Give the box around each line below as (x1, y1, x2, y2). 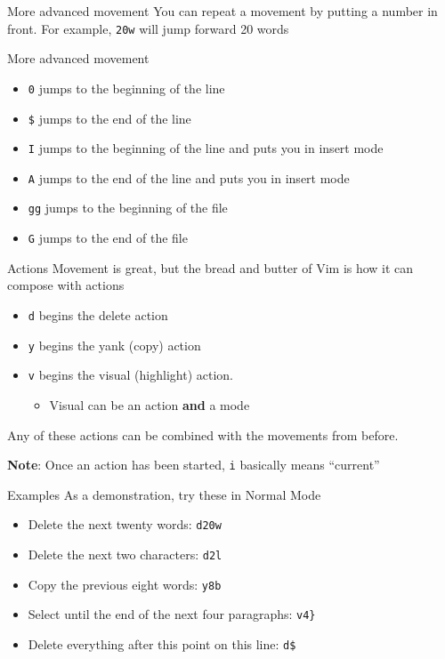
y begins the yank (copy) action (28, 335, 201, 354)
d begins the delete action (28, 305, 168, 324)
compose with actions (7, 276, 125, 294)
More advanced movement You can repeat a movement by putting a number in (7, 2, 438, 20)
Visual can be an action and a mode (49, 395, 250, 414)
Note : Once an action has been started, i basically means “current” (7, 455, 380, 474)
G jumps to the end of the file (28, 229, 188, 247)
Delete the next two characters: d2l (28, 545, 222, 564)
